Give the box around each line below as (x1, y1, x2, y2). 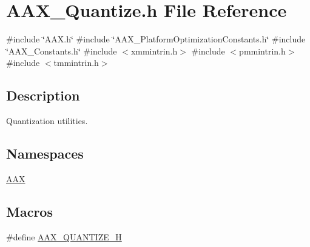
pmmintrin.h (239, 44, 286, 57)
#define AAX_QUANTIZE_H (6, 230, 122, 243)
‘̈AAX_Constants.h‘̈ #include (6, 44, 117, 57)
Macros (6, 202, 53, 220)
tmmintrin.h (53, 56, 99, 69)
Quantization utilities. (6, 114, 88, 127)
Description (6, 86, 80, 105)
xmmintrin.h (130, 44, 178, 57)
